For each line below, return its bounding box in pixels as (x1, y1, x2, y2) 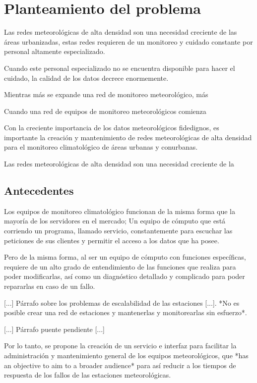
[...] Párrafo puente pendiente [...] (4, 324, 105, 334)
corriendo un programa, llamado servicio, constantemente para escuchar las (4, 225, 233, 236)
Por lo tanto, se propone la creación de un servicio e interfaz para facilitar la (4, 340, 237, 351)
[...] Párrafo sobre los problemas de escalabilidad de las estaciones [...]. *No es (4, 297, 240, 308)
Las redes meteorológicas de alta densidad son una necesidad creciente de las (4, 27, 237, 37)
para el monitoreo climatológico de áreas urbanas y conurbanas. (4, 142, 198, 152)
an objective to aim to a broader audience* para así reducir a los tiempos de (4, 360, 236, 370)
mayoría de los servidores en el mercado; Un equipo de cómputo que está (4, 216, 226, 226)
